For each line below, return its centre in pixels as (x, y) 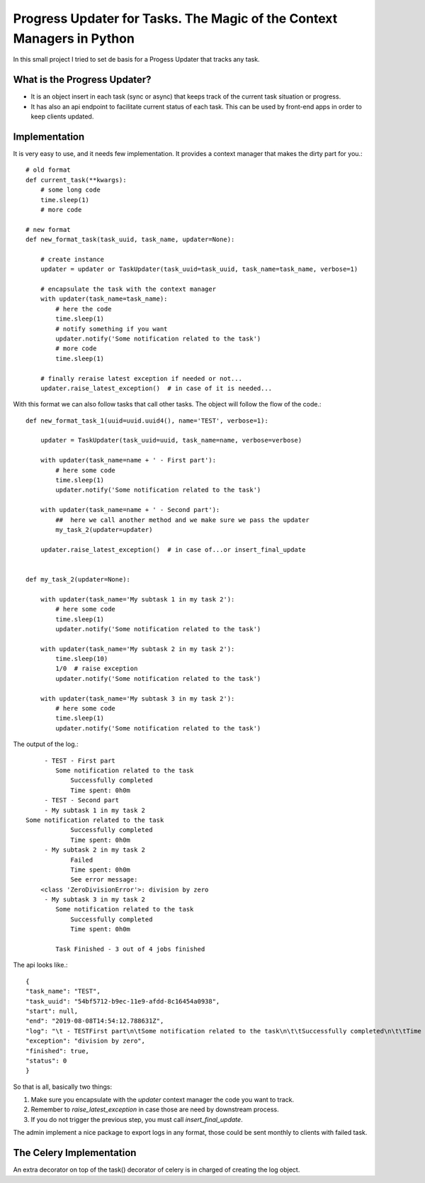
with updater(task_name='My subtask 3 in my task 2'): (137, 698)
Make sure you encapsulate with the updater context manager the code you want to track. (162, 1100)
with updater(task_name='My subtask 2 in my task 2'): (137, 649)
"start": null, (52, 1011)
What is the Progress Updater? (82, 80)
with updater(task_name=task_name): (104, 299)
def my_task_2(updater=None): (78, 579)
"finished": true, (58, 1051)
